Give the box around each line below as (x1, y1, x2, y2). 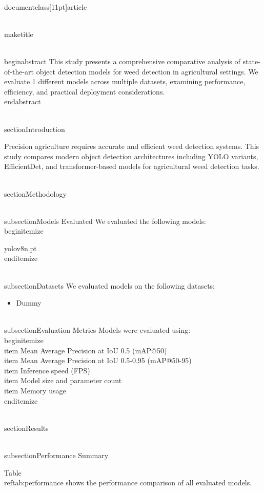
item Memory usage (4, 385, 66, 395)
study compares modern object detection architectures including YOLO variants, (4, 150, 258, 161)
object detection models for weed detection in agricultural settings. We (36, 66, 258, 77)
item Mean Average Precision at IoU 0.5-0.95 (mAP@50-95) (4, 355, 192, 366)
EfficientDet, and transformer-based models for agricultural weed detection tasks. (4, 161, 259, 172)
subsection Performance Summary (4, 449, 109, 460)
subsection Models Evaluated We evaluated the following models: (4, 215, 206, 226)
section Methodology (4, 188, 67, 199)
